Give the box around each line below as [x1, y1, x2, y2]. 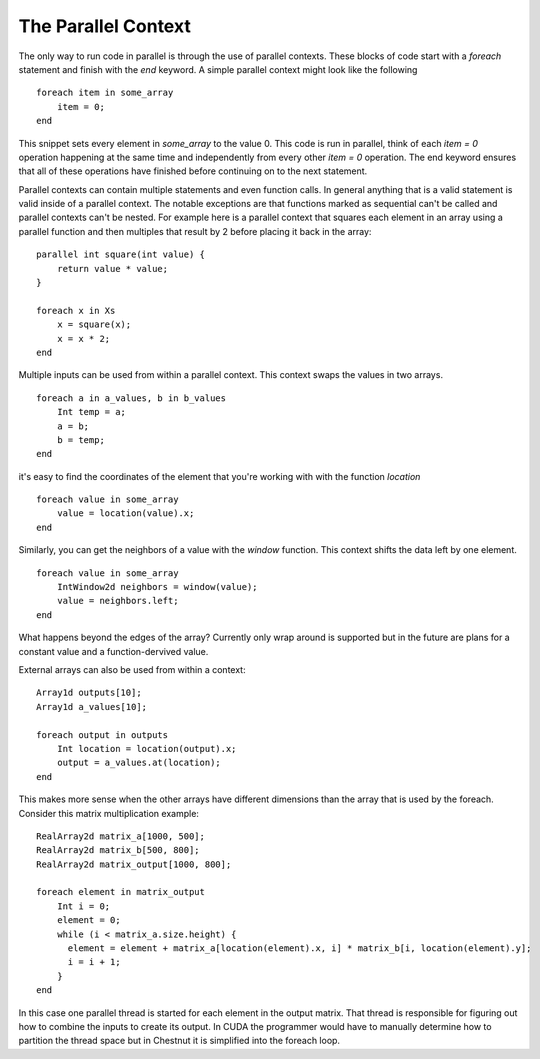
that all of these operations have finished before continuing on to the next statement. [18, 165, 368, 177]
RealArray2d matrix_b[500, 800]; [36, 845, 200, 856]
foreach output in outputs [36, 729, 169, 740]
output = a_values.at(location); [56, 757, 222, 769]
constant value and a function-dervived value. [18, 645, 209, 657]
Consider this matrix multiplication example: [18, 807, 200, 819]
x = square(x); [56, 319, 132, 330]
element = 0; [56, 915, 121, 926]
